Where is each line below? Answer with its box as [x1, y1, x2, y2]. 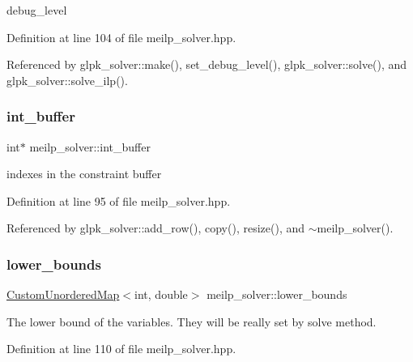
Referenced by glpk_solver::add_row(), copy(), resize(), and [6, 219, 305, 236]
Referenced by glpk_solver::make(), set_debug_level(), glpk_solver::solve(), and [6, 56, 407, 73]
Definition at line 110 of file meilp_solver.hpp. [6, 340, 236, 357]
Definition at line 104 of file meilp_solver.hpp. [6, 28, 236, 45]
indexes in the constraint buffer [6, 165, 162, 182]
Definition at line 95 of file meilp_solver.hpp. [6, 192, 231, 209]
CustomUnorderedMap [6, 286, 120, 303]
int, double [134, 286, 188, 303]
